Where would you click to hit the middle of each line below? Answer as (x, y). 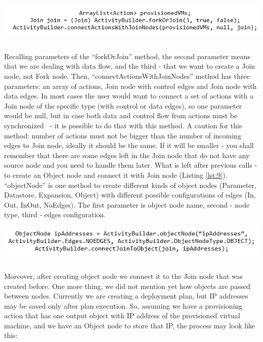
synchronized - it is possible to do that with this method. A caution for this (123, 126)
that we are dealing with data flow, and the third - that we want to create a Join (130, 66)
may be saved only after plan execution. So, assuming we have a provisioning (123, 305)
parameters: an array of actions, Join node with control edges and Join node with (130, 86)
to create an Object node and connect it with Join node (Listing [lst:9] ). (116, 175)
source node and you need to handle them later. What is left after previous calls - (131, 165)
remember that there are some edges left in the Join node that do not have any (127, 155)
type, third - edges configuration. (55, 214)
